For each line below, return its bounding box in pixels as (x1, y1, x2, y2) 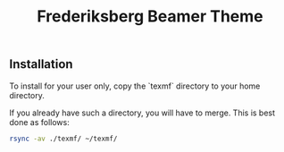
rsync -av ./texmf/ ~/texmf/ (9, 134, 118, 143)
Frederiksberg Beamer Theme (37, 6, 263, 27)
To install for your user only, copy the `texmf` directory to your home (9, 80, 261, 91)
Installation (9, 56, 73, 72)
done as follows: (9, 116, 70, 127)
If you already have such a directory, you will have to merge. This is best (9, 107, 275, 118)
